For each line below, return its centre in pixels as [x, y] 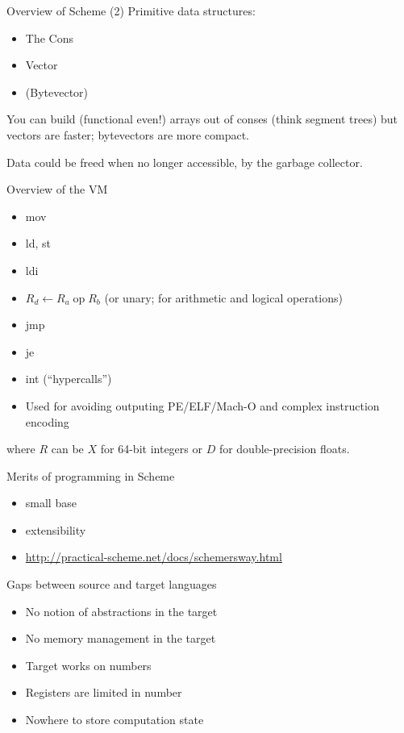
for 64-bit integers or [151, 449]
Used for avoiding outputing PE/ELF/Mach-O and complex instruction [202, 405]
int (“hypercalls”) [69, 379]
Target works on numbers [88, 665]
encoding [47, 421]
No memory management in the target [121, 638]
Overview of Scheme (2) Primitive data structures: [131, 10]
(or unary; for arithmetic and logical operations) [223, 297]
